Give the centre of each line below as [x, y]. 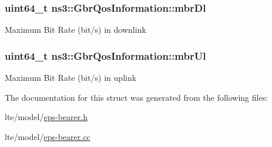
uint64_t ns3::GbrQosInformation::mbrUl [105, 55]
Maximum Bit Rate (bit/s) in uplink [71, 78]
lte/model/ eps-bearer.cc [48, 136]
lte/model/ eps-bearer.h [46, 117]
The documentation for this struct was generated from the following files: [137, 97]
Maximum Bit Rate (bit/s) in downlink [75, 30]
